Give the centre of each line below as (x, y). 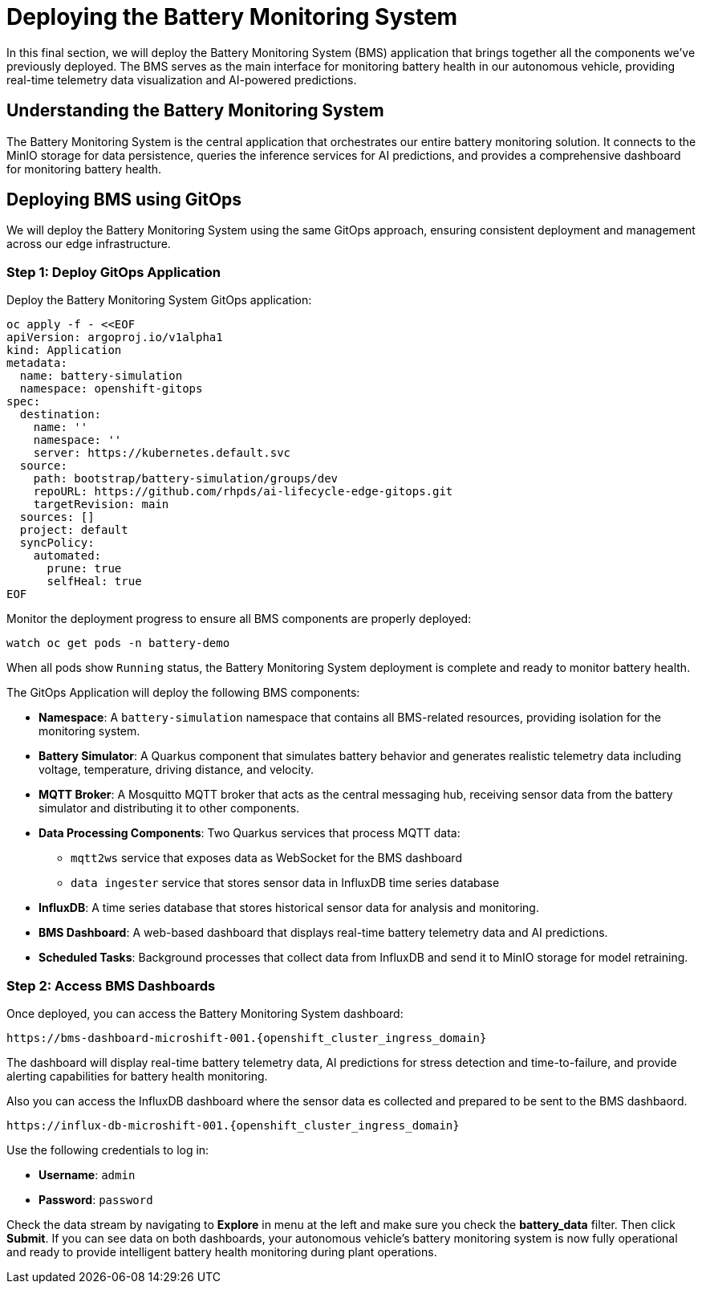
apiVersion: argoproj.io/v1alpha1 (115, 338)
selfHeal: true (94, 582)
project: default (74, 530)
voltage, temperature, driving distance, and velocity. (176, 770)
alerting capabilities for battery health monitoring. (137, 1076)
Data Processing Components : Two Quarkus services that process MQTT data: (250, 833)
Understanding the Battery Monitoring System (195, 111)
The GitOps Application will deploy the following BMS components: (183, 693)
